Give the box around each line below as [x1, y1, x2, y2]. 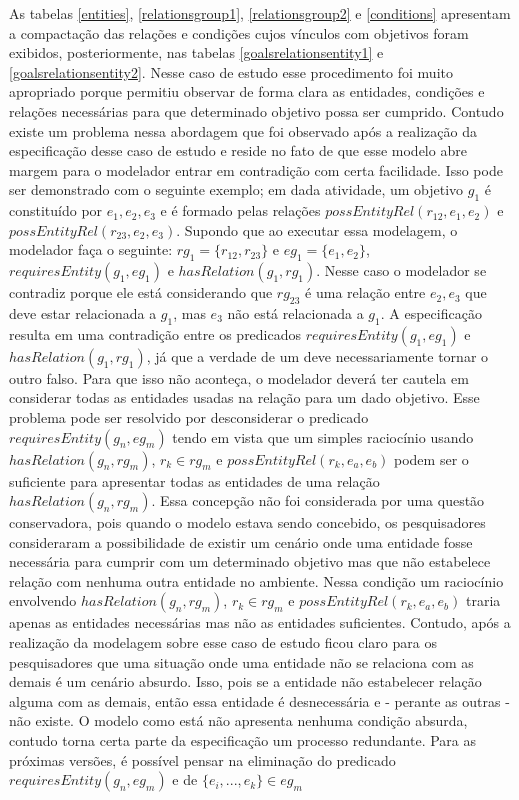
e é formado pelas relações [160, 200, 321, 221]
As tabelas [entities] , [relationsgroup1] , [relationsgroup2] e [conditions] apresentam [9, 3, 511, 23]
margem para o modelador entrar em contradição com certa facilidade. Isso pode [9, 159, 503, 180]
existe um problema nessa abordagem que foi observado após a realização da [9, 120, 477, 141]
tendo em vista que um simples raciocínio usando [172, 426, 474, 447]
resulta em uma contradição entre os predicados [9, 323, 302, 344]
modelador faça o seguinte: [9, 239, 173, 260]
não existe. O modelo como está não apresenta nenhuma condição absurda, [9, 710, 468, 731]
